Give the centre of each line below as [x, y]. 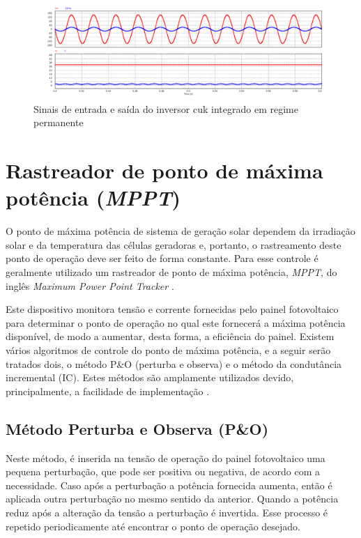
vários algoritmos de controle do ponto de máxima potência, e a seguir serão [168, 350]
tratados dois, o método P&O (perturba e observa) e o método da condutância [174, 363]
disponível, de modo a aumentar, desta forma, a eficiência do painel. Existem [170, 336]
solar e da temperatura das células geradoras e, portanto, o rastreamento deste [174, 244]
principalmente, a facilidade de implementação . [108, 391]
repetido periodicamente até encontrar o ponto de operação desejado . [153, 526]
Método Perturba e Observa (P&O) [137, 428]
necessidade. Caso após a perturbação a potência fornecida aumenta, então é [169, 485]
